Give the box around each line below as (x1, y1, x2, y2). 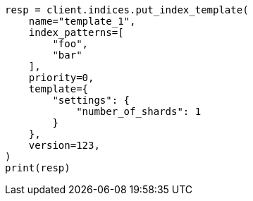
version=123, (28, 140, 100, 151)
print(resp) (5, 162, 70, 173)
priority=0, (28, 72, 94, 83)
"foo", (52, 38, 89, 49)
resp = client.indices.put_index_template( (5, 4, 249, 16)
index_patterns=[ (28, 27, 124, 38)
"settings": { (52, 95, 130, 106)
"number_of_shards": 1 (76, 106, 202, 117)
